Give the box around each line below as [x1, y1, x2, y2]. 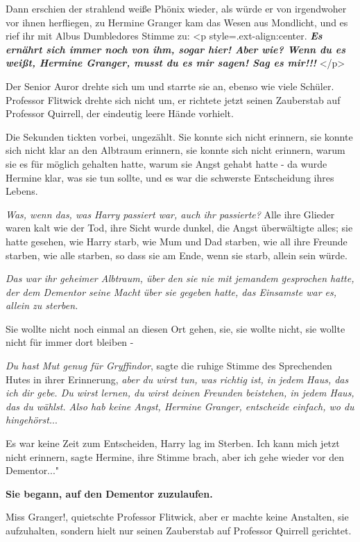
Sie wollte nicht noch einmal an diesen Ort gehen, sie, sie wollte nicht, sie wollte [6, 321, 345, 335]
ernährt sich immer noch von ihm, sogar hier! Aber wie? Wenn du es [6, 42, 345, 56]
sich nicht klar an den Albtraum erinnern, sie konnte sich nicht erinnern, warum [6, 143, 345, 157]
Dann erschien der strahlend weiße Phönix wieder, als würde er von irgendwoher [6, 1, 347, 15]
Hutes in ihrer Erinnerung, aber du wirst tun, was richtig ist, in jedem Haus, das [6, 371, 349, 386]
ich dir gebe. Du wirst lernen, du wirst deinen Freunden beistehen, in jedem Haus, [6, 385, 354, 400]
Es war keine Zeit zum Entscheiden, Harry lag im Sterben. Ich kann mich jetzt [6, 436, 340, 451]
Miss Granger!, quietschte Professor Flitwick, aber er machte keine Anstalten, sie [6, 509, 349, 524]
